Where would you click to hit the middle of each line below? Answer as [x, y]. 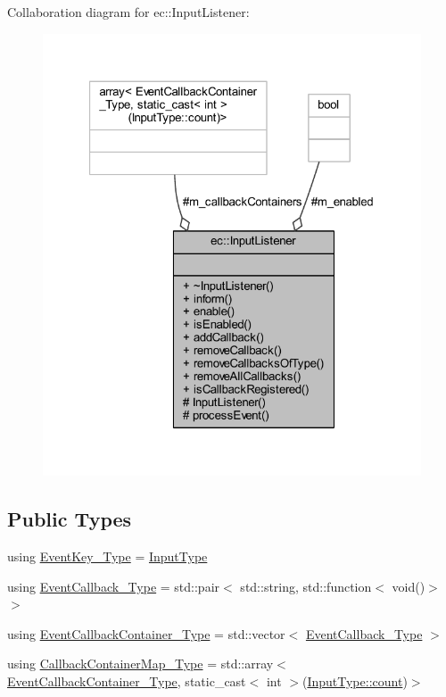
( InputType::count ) [355, 680]
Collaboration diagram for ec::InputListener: [128, 12]
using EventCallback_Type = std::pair [114, 586]
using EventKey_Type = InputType [107, 556]
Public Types [70, 519]
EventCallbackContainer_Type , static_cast [127, 680]
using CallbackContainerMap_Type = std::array [140, 664]
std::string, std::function [306, 586]
